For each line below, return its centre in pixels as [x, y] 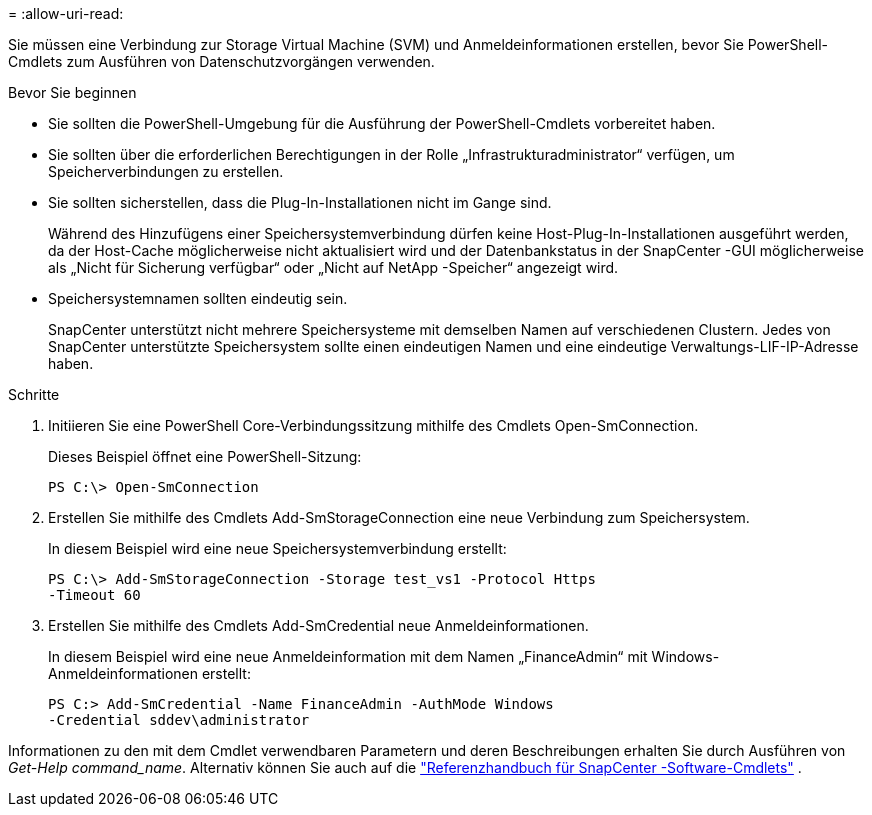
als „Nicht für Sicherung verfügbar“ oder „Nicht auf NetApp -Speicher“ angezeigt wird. [333, 267]
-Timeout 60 [94, 595]
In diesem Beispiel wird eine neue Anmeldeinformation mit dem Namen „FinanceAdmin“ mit [348, 656]
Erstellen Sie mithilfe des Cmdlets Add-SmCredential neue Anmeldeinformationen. [318, 625]
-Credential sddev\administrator [179, 720]
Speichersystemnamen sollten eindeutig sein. [198, 298]
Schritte [34, 394]
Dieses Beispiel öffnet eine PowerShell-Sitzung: [205, 456]
